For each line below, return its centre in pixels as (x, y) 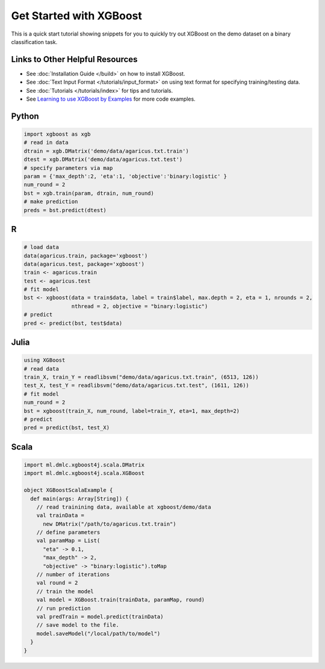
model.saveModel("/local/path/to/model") (98, 633)
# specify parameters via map (68, 168)
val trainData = (60, 516)
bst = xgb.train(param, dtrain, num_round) (89, 193)
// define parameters (68, 532)
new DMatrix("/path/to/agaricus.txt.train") (110, 524)
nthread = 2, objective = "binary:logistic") (140, 306)
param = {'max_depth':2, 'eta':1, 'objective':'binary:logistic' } (125, 176)
